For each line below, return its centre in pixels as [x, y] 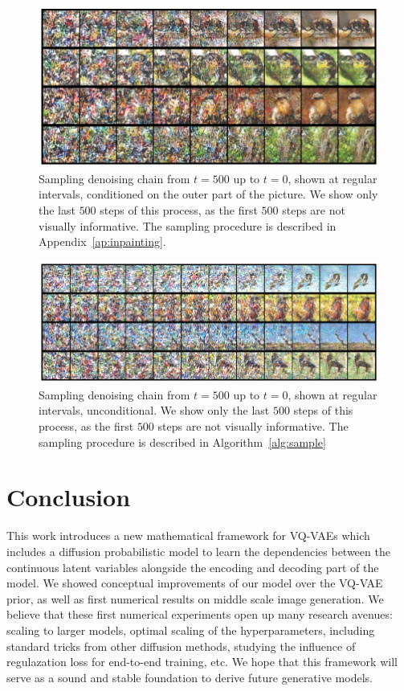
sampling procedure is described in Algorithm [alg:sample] [182, 442]
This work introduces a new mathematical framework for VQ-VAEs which [188, 536]
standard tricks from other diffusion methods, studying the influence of [181, 646]
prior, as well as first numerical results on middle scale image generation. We [195, 598]
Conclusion [69, 497]
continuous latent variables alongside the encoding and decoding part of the [193, 567]
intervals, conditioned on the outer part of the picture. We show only [208, 194]
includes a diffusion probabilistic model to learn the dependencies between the [198, 551]
